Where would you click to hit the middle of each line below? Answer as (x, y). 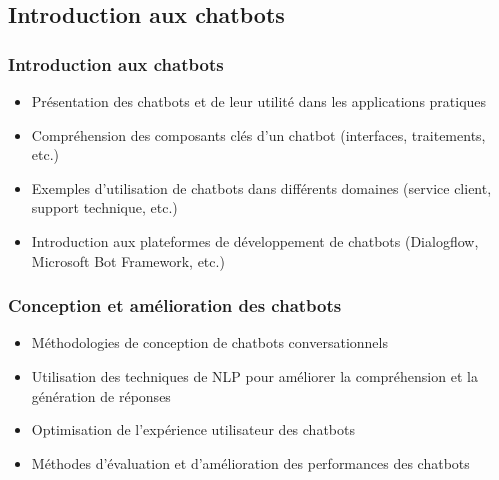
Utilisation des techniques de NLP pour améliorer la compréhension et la (254, 375)
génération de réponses (101, 395)
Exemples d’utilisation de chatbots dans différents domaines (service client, (261, 187)
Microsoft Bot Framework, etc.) (128, 260)
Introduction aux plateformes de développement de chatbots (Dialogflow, (255, 240)
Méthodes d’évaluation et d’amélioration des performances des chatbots (250, 462)
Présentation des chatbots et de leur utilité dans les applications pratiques (259, 101)
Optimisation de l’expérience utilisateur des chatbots (193, 429)
